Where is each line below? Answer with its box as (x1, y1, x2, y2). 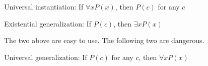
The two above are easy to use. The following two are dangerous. (4, 35, 204, 45)
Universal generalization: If (4, 51, 87, 62)
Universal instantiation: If (4, 1, 84, 11)
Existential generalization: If (4, 18, 91, 28)
